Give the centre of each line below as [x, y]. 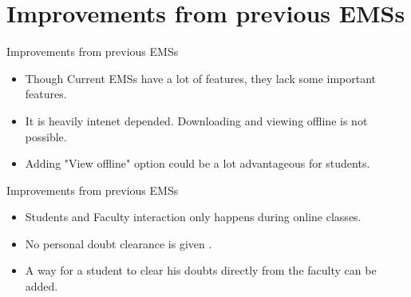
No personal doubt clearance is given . [119, 243]
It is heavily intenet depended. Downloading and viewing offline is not [196, 120]
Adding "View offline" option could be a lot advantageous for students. [198, 163]
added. [41, 286]
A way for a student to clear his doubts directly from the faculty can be [201, 270]
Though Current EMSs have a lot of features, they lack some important [201, 78]
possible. [46, 136]
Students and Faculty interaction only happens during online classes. [193, 217]
